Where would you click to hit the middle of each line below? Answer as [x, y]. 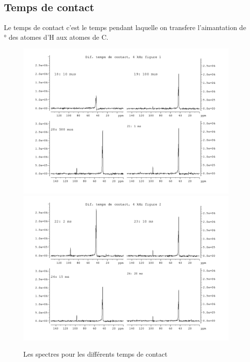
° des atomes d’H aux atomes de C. [56, 37]
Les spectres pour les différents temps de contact [95, 354]
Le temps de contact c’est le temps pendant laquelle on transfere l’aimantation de [125, 27]
